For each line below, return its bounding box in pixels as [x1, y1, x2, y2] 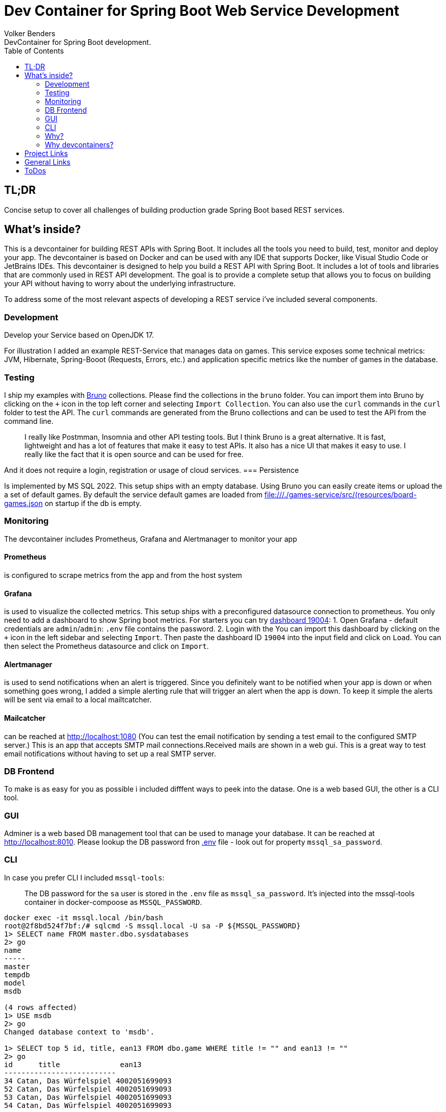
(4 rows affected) [4, 1003, 77, 1012]
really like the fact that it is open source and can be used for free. [24, 449, 244, 459]
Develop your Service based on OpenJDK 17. [4, 331, 154, 340]
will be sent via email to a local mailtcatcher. [4, 695, 152, 704]
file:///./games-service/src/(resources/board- [264, 490, 417, 499]
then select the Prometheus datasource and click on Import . [4, 642, 209, 651]
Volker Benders [4, 29, 56, 38]
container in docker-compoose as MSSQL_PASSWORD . [24, 897, 202, 906]
